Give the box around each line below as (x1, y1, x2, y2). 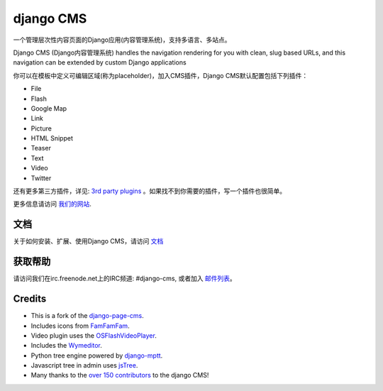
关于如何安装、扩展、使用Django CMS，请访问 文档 (13, 237, 164, 246)
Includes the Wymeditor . (30, 341, 103, 350)
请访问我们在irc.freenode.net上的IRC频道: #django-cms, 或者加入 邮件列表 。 (13, 274, 237, 283)
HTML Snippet (30, 134, 74, 143)
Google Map (30, 104, 67, 113)
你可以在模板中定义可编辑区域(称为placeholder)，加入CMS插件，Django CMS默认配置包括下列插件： (13, 71, 309, 79)
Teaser (30, 144, 51, 153)
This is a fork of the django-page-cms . (30, 312, 145, 320)
